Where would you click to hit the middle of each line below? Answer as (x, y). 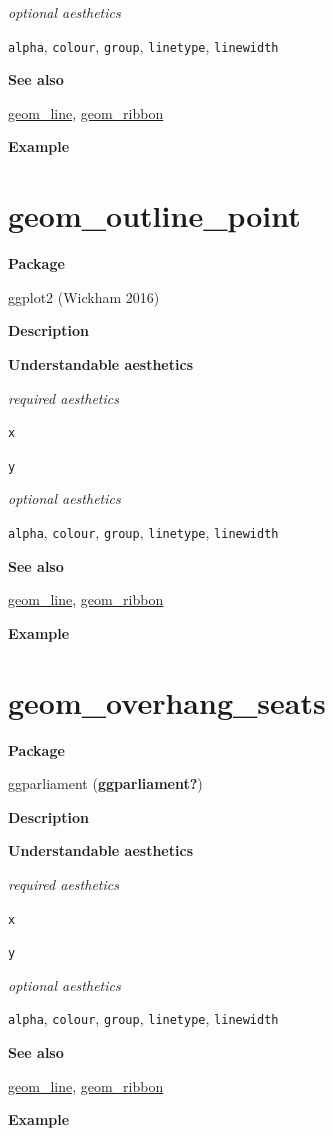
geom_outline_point (154, 215)
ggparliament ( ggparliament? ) (105, 783)
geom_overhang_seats (167, 701)
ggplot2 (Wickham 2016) (84, 296)
